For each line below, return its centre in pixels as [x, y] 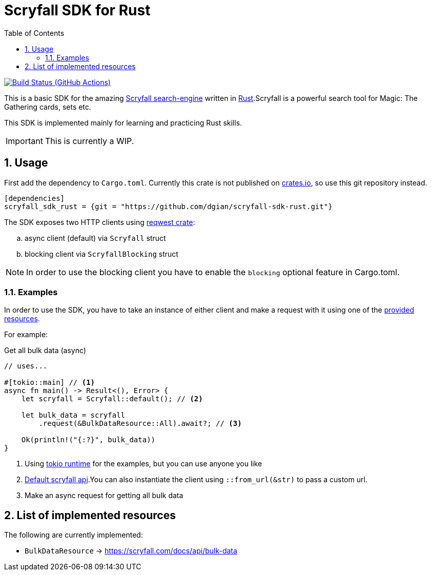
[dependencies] [35, 198]
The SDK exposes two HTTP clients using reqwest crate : [100, 222]
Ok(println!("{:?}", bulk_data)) [88, 440]
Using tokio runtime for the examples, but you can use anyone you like [143, 464]
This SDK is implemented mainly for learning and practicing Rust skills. [123, 122]
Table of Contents [34, 33]
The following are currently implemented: [74, 535]
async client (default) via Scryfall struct [95, 238]
